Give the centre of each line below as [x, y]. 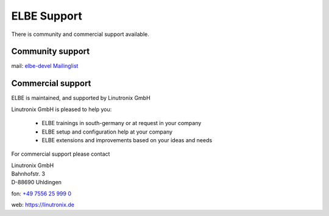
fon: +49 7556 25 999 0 [41, 193]
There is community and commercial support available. [80, 34]
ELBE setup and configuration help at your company [107, 132]
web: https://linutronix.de [43, 205]
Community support [51, 52]
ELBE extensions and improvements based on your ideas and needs [127, 140]
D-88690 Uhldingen [37, 182]
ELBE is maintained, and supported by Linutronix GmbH [81, 98]
